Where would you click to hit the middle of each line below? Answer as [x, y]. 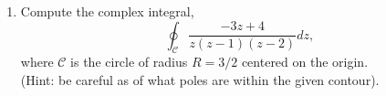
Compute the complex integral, [107, 11]
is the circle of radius [129, 62]
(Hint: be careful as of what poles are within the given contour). [200, 79]
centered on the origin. [305, 62]
